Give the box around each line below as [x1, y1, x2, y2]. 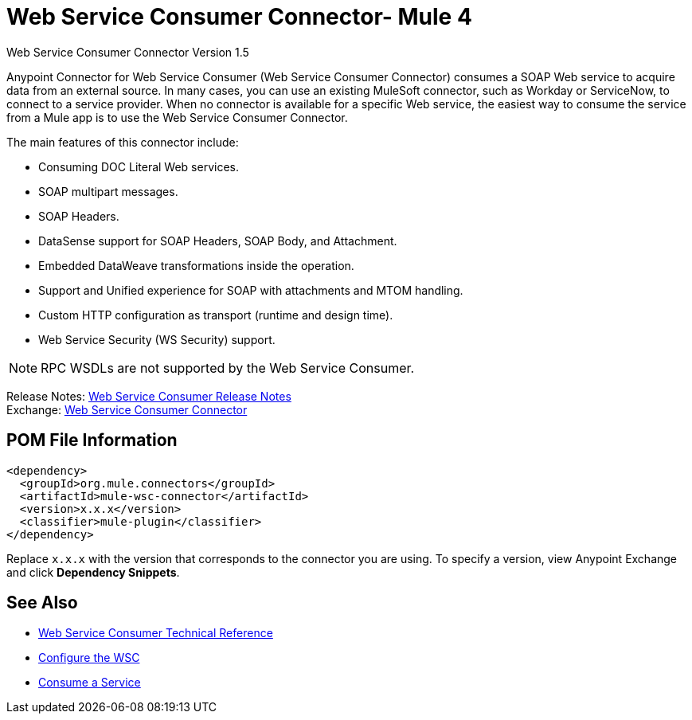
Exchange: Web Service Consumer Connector [6, 402, 248, 417]
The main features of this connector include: [6, 135, 239, 149]
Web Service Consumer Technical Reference [38, 626, 273, 640]
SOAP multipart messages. [38, 184, 178, 198]
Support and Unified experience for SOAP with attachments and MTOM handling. [38, 283, 463, 297]
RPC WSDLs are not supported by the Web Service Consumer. [41, 359, 415, 376]
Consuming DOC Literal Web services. [38, 159, 239, 174]
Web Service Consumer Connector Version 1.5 [6, 45, 249, 59]
